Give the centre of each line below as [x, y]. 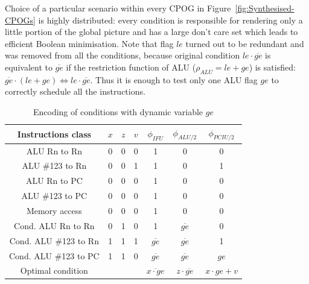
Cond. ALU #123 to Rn [54, 240]
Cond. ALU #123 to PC [54, 255]
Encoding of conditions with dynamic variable [118, 111]
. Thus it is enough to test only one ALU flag [174, 79]
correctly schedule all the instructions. [75, 91]
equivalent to [29, 67]
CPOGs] [20, 20]
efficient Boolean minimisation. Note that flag [89, 43]
